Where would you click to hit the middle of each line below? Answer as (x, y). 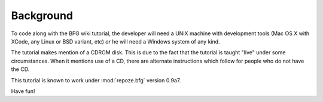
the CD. (20, 69)
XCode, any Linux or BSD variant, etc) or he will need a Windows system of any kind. (116, 41)
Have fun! (23, 91)
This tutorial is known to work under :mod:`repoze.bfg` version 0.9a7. (96, 80)
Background (42, 16)
